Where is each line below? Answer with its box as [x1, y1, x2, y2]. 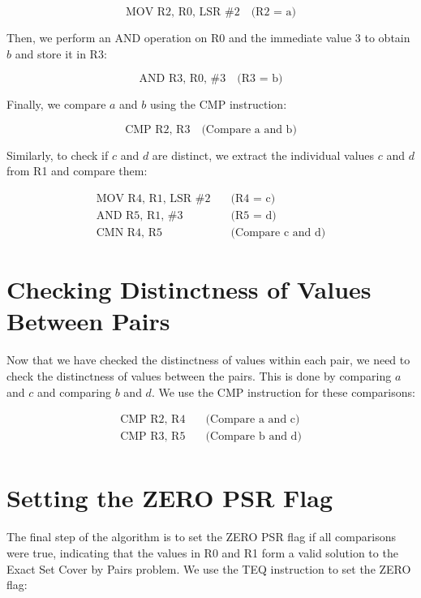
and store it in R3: [15, 45, 107, 62]
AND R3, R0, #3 [139, 73, 226, 85]
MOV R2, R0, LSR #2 [125, 6, 240, 18]
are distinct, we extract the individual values [152, 146, 375, 163]
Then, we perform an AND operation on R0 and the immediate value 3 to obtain [6, 29, 410, 45]
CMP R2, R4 [120, 414, 186, 426]
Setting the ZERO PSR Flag [6, 481, 333, 514]
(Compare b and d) [205, 431, 302, 443]
